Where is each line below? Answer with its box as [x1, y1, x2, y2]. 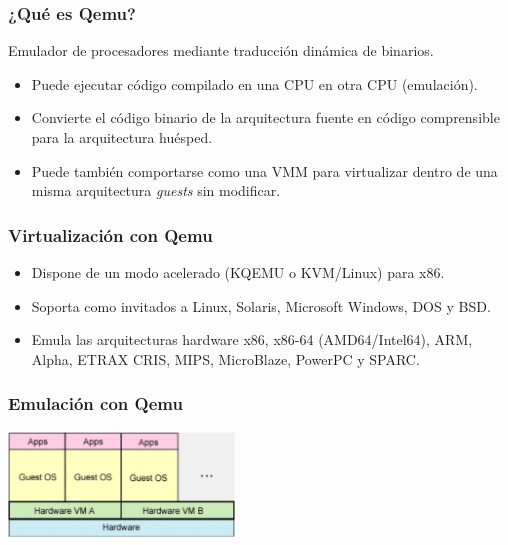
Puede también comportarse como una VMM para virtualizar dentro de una [31, 160, 498, 181]
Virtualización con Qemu [8, 222, 213, 247]
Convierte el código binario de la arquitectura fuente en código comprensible [31, 107, 500, 128]
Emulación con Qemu [8, 391, 183, 416]
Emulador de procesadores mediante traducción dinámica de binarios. [8, 40, 434, 61]
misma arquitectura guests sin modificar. [31, 180, 281, 201]
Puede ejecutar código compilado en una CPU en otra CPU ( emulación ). [31, 73, 478, 94]
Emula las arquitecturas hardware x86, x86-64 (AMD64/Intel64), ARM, [31, 329, 473, 350]
